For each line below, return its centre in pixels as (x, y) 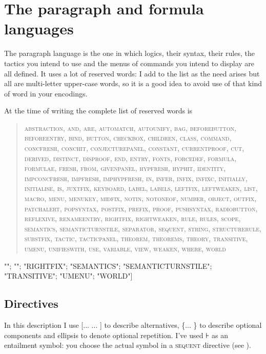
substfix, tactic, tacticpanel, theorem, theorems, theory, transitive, (136, 238)
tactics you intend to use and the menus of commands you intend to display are (129, 63)
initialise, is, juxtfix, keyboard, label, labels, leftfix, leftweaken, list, (141, 188)
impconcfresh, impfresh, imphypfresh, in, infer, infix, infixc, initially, (136, 178)
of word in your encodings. (46, 93)
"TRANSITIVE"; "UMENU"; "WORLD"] (68, 276)
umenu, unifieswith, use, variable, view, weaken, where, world (125, 248)
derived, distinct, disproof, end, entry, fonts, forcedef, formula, (130, 158)
